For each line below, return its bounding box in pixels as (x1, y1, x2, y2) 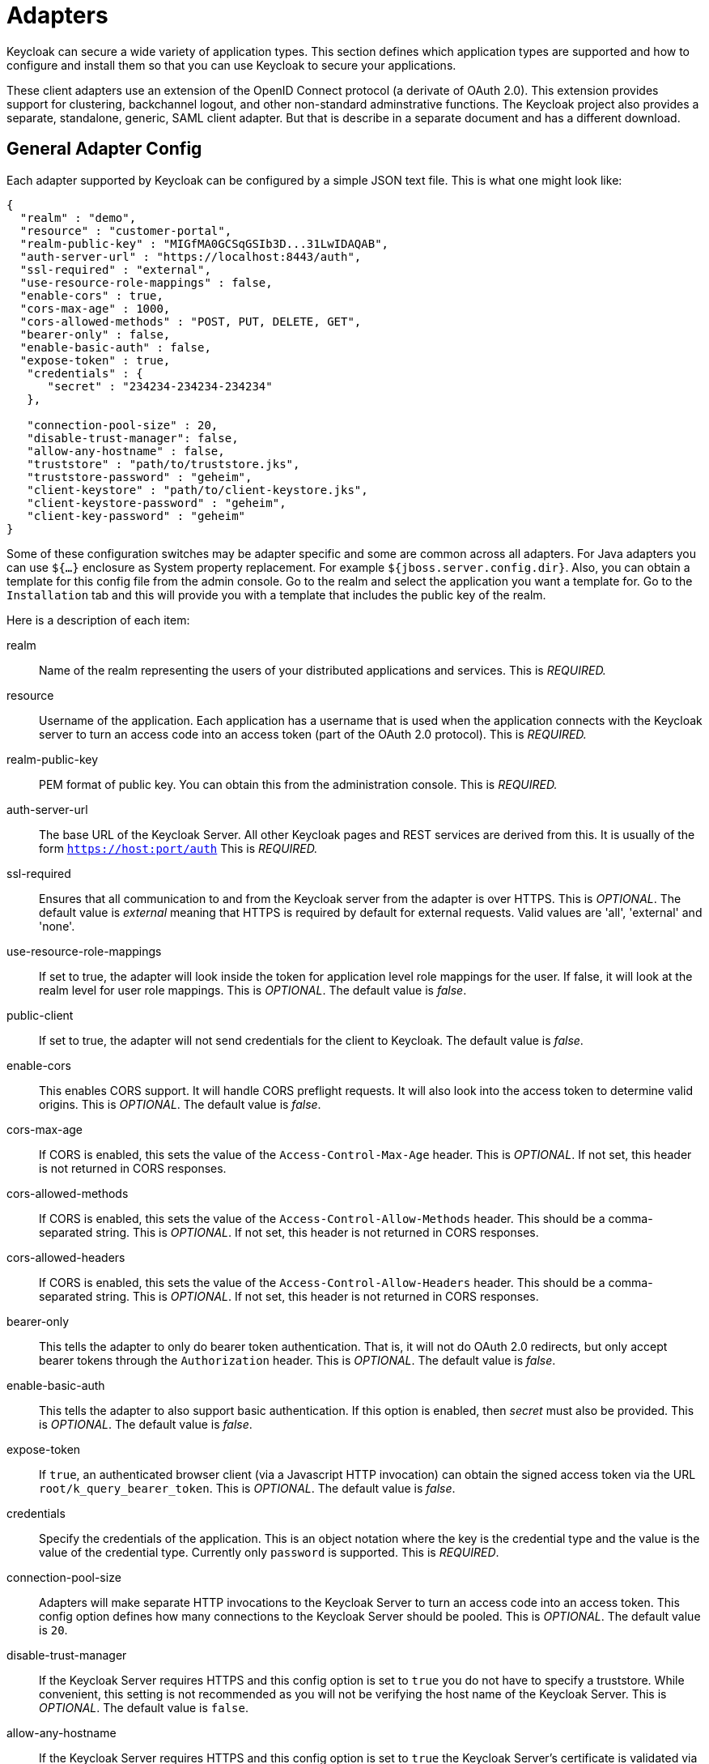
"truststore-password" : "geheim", (27, 470, 253, 484)
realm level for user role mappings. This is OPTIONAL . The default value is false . (39, 982, 467, 997)
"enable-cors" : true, (19, 288, 163, 302)
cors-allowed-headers (6, 1250, 125, 1264)
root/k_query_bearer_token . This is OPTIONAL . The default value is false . (39, 1481, 456, 1495)
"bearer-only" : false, (19, 327, 171, 341)
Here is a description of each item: (6, 612, 190, 627)
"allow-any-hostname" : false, (27, 444, 225, 458)
